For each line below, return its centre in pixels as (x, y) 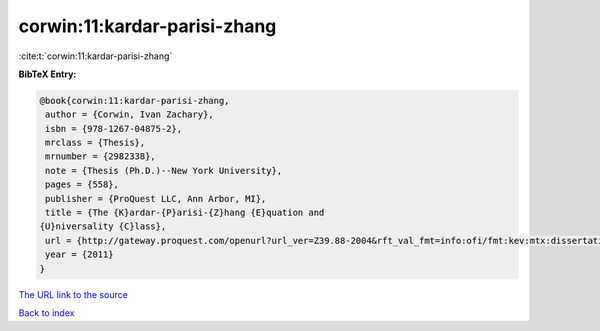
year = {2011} (79, 254)
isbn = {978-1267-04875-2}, (114, 128)
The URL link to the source (73, 294)
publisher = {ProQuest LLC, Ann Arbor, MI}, (156, 198)
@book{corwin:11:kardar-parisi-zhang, (134, 100)
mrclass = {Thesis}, (95, 143)
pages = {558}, (82, 184)
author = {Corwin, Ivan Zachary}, (129, 114)
